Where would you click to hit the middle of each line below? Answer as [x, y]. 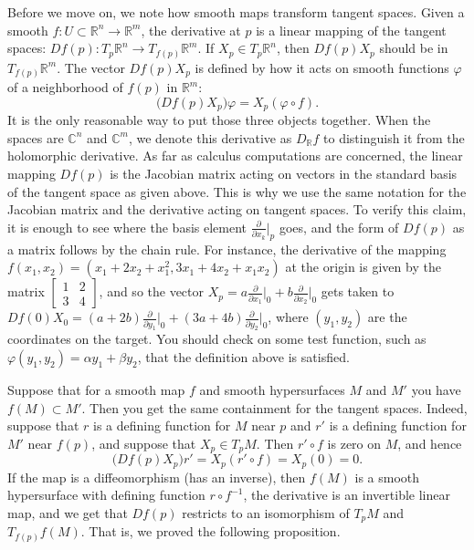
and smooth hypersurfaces [272, 390]
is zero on [354, 443]
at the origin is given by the [363, 267]
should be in [414, 48]
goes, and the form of [339, 227]
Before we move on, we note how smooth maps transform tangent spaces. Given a [236, 12]
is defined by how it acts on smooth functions [322, 67]
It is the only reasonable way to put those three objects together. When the [219, 120]
